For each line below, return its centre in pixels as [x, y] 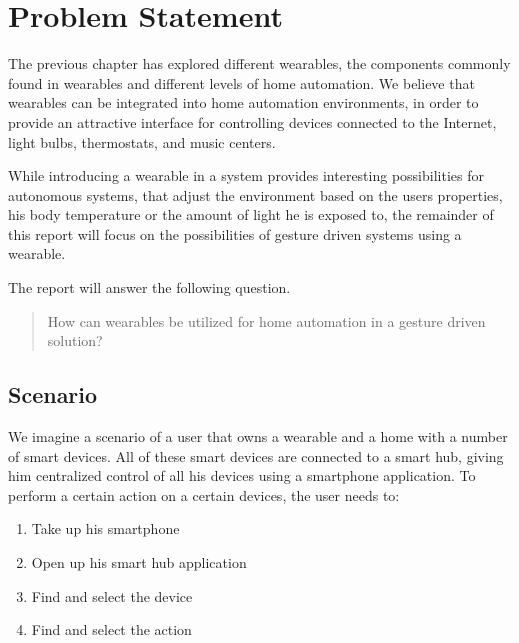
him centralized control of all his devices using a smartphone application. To [242, 475]
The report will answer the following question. [149, 287]
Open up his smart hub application [139, 562]
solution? [75, 340]
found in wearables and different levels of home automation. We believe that [241, 82]
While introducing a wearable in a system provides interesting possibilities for [246, 175]
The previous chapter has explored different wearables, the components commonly [259, 63]
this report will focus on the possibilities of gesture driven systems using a [235, 233]
